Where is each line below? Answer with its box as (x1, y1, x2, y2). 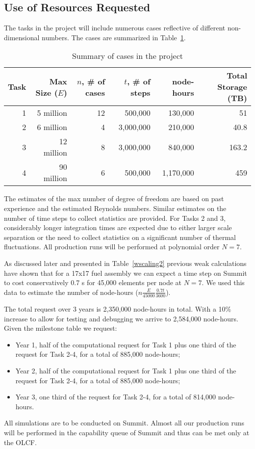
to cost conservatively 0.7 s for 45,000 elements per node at (4, 277, 182, 288)
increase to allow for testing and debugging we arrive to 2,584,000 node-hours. (4, 313, 238, 323)
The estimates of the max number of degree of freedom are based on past (4, 193, 224, 204)
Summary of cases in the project (72, 50, 183, 62)
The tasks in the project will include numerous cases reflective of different (4, 23, 226, 33)
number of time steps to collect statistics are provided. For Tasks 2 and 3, (4, 212, 226, 223)
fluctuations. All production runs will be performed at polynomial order (4, 241, 220, 252)
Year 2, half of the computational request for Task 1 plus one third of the (15, 366, 236, 376)
